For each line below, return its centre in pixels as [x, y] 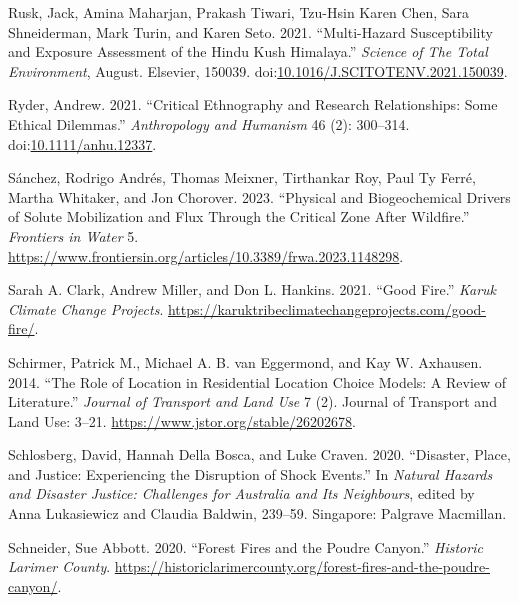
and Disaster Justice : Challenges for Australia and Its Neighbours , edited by [241, 493]
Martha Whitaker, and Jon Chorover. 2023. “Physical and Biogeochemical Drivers [259, 196]
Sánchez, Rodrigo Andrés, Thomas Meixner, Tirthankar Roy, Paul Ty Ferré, [242, 177]
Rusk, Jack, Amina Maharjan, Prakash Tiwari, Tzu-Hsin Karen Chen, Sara [239, 12]
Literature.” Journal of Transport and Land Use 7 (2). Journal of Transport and [252, 401]
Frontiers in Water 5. [73, 235]
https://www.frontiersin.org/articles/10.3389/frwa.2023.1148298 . [206, 255]
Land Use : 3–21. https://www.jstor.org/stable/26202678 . [182, 420]
